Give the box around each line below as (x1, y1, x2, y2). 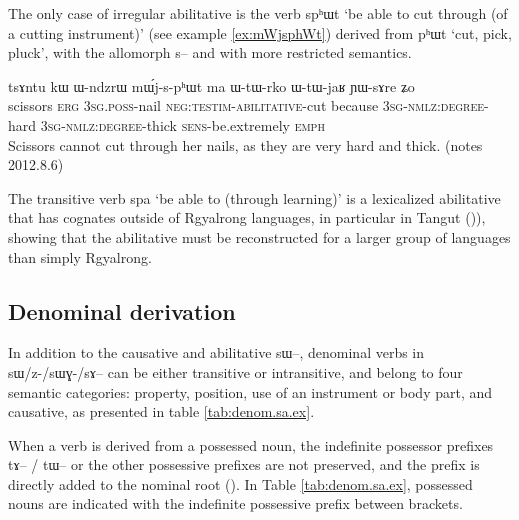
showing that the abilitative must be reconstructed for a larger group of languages (8, 226, 511, 247)
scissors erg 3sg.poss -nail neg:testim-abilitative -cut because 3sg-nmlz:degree (8, 95, 485, 116)
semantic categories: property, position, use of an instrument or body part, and (8, 381, 493, 402)
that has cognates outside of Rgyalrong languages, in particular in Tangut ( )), (8, 207, 486, 228)
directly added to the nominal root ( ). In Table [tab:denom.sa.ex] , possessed (8, 473, 473, 494)
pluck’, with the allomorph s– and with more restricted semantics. (8, 42, 412, 63)
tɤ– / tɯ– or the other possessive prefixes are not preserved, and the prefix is (8, 454, 480, 475)
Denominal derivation (8, 295, 236, 326)
